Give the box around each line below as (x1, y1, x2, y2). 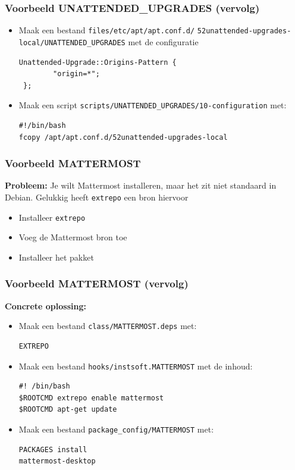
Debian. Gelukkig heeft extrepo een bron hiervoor (5, 190, 189, 203)
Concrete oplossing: (5, 299, 86, 312)
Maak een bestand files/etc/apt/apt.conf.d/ (18, 24, 195, 36)
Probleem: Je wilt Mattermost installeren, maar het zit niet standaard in (5, 179, 277, 192)
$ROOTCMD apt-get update (18, 405, 117, 414)
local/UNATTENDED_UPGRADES (18, 38, 125, 47)
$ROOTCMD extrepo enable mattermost (18, 393, 164, 402)
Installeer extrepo (18, 211, 86, 223)
